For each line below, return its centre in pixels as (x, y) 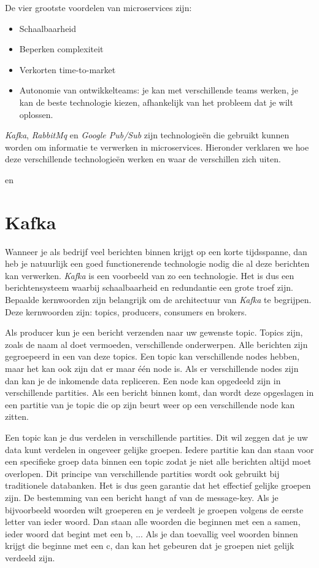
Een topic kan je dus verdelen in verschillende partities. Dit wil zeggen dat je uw (156, 437)
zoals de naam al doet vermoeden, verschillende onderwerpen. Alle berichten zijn (156, 344)
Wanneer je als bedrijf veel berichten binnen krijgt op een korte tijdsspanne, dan (156, 251)
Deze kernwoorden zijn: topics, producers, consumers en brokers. (126, 311)
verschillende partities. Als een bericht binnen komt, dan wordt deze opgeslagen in (159, 392)
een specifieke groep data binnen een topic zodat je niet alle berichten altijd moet (158, 461)
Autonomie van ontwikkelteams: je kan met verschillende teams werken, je (159, 90)
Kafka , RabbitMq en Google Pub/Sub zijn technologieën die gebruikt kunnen (147, 135)
